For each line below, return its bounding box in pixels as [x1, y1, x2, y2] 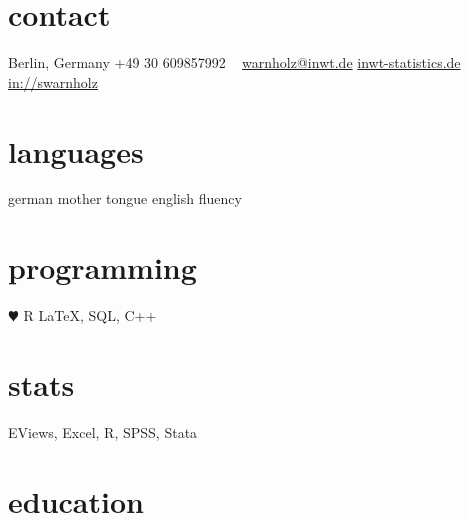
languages [8, 130, 144, 171]
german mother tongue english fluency [8, 188, 242, 209]
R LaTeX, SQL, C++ [23, 305, 157, 326]
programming [8, 247, 197, 288]
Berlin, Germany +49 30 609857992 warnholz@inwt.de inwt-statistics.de [8, 52, 461, 73]
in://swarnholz [8, 71, 98, 92]
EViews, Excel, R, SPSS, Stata [8, 421, 198, 442]
